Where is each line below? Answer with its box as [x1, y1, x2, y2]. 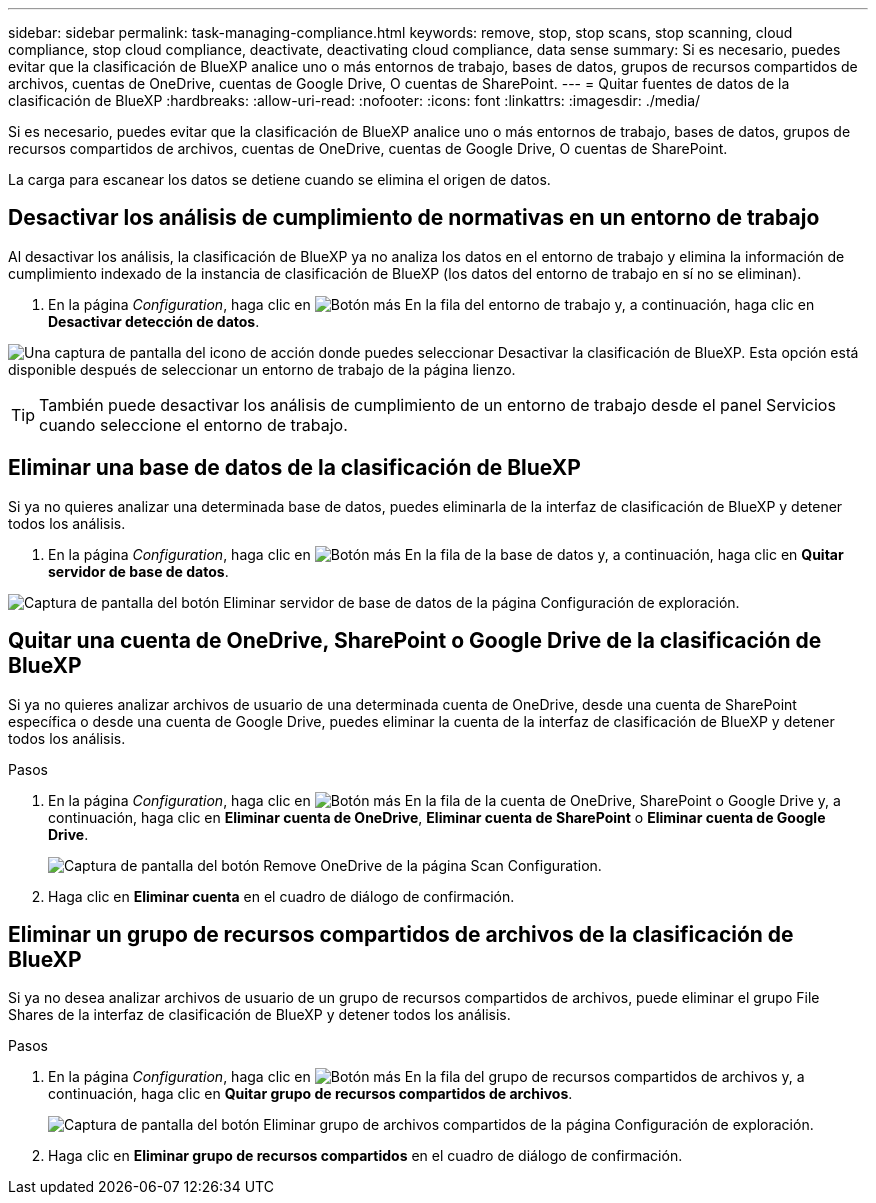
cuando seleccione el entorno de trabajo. [39, 414, 348, 435]
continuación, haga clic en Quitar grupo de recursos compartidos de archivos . [48, 1085, 573, 1103]
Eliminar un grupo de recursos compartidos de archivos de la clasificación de [8, 921, 794, 947]
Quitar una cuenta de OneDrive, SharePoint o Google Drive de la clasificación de [8, 628, 822, 654]
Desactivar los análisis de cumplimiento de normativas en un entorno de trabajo [8, 205, 820, 231]
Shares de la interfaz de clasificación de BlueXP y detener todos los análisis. [8, 1006, 511, 1024]
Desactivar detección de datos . [48, 312, 260, 330]
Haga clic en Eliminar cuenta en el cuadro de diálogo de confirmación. [48, 887, 515, 905]
